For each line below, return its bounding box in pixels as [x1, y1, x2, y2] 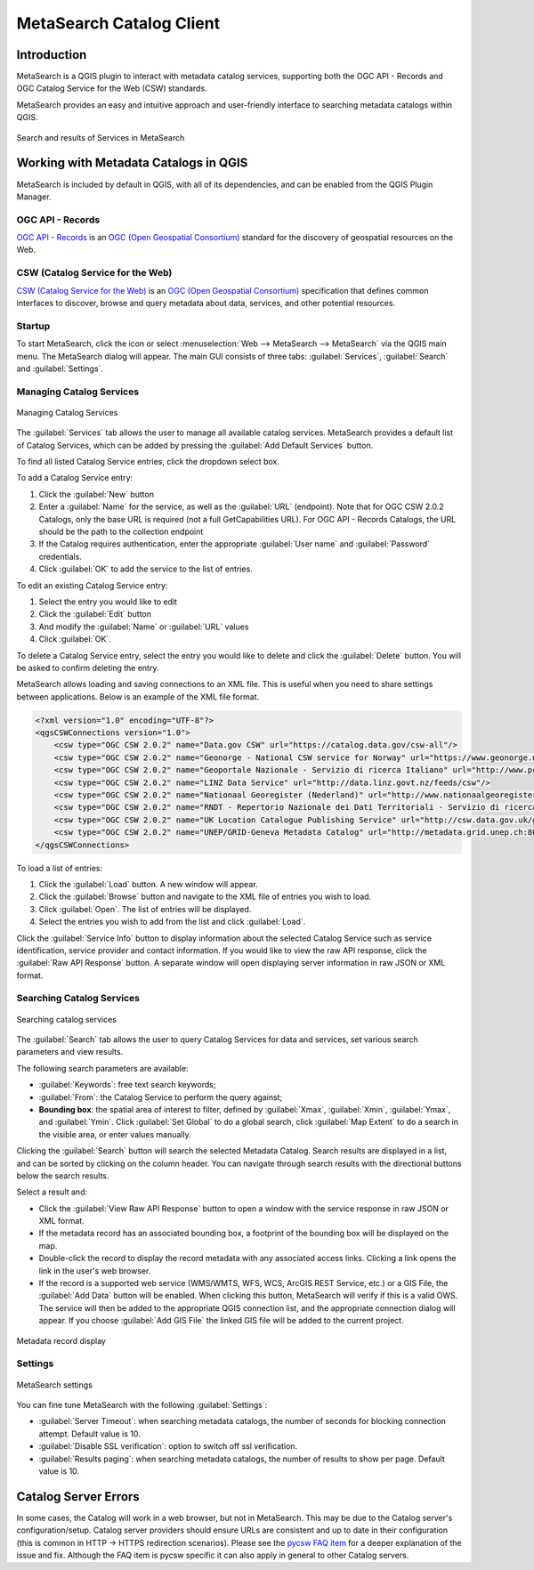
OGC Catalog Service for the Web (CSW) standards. [16, 83, 208, 93]
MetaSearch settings [16, 1380, 93, 1390]
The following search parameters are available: [16, 1063, 189, 1073]
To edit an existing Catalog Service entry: [16, 579, 168, 591]
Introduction [16, 47, 87, 62]
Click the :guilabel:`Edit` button [38, 609, 151, 619]
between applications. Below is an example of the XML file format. [16, 691, 260, 702]
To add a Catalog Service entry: [16, 473, 133, 483]
